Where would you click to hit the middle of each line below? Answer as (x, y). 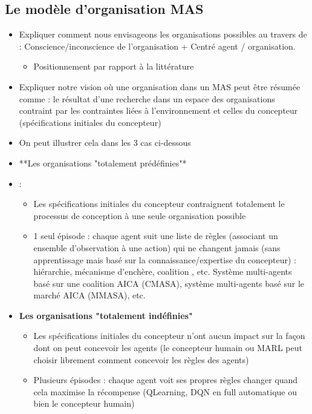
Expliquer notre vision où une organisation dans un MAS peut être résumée (160, 86)
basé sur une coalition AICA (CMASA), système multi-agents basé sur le (169, 283)
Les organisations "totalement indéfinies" (106, 315)
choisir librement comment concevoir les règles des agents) (141, 359)
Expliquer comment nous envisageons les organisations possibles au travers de (163, 34)
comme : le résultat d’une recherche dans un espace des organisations (147, 98)
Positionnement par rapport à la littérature (114, 66)
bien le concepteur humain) (84, 403)
